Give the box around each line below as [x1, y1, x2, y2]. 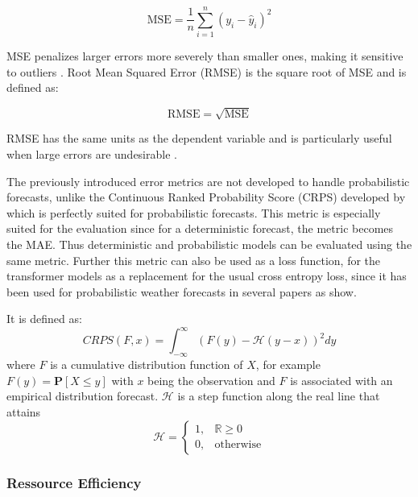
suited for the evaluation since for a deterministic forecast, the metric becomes [6, 220, 394, 237]
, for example [255, 356, 321, 373]
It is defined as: [6, 310, 82, 327]
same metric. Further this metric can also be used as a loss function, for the [6, 251, 381, 268]
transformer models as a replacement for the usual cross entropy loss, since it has [6, 267, 407, 284]
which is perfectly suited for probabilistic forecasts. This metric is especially [6, 204, 381, 221]
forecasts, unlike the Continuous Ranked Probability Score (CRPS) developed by [6, 188, 406, 205]
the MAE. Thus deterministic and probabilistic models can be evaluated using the [6, 236, 412, 253]
